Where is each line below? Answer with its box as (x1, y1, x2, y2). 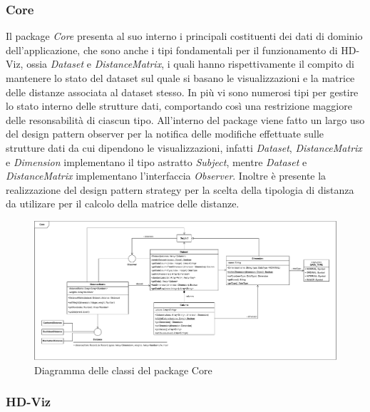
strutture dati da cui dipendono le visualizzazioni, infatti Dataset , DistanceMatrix (6, 140, 362, 155)
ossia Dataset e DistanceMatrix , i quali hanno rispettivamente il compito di (26, 56, 354, 71)
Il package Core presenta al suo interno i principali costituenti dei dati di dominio (6, 29, 363, 43)
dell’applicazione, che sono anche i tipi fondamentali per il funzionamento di (6, 42, 338, 57)
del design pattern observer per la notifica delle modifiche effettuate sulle (6, 126, 324, 141)
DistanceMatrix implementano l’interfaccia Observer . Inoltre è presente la (6, 168, 327, 183)
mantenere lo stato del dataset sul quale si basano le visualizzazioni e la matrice (6, 71, 355, 85)
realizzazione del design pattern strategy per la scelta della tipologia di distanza (6, 182, 354, 197)
